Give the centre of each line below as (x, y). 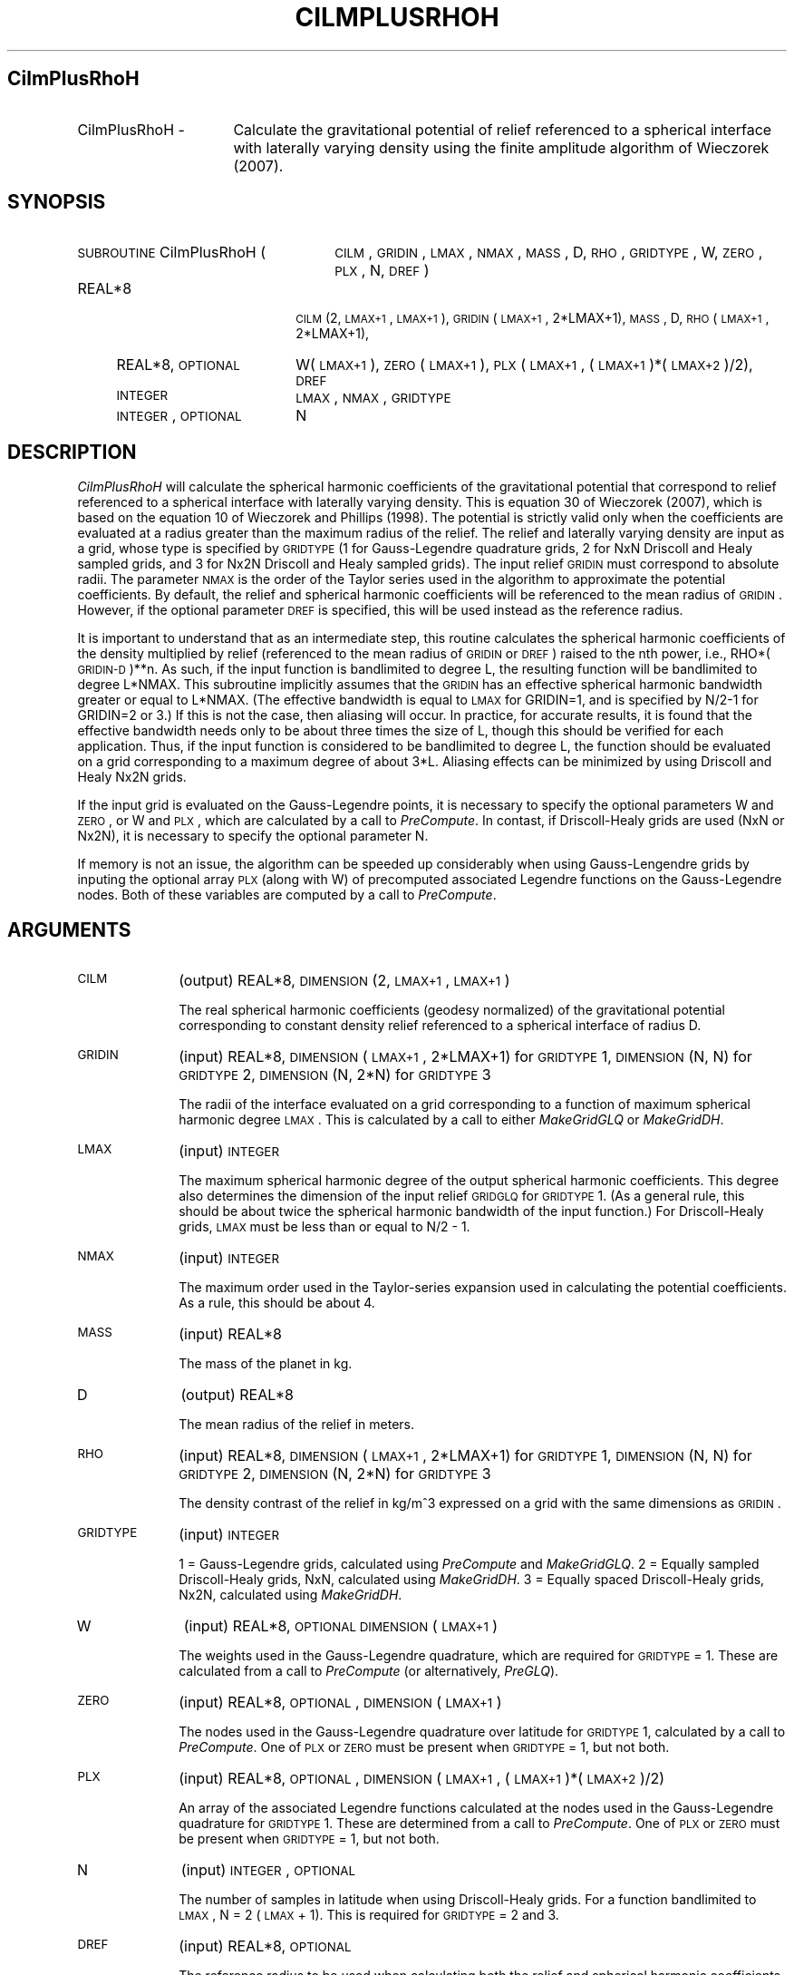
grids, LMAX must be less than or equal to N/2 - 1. (324, 1227)
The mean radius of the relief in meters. (296, 1425)
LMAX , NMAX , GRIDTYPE (373, 398)
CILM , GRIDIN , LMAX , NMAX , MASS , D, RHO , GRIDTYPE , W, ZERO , (549, 253)
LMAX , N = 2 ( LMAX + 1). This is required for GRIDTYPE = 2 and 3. (369, 1915)
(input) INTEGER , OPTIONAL (268, 1870)
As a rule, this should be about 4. (277, 1303)
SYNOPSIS (57, 202)
